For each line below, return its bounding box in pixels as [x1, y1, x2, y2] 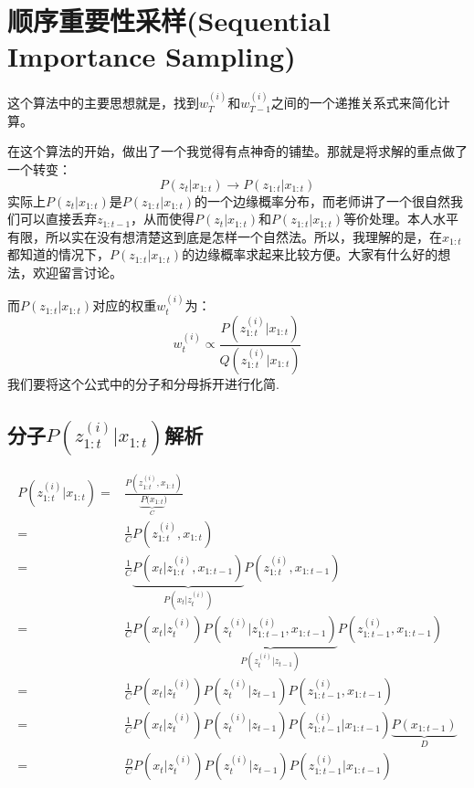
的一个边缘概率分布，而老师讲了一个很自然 [195, 191, 451, 210]
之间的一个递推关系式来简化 [270, 93, 437, 112]
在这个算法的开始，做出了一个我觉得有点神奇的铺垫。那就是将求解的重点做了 [7, 142, 468, 161]
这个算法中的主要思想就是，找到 [7, 93, 199, 112]
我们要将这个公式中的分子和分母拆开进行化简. [7, 373, 279, 393]
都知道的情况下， [7, 245, 110, 264]
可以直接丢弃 [19, 209, 97, 228]
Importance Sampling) [7, 37, 296, 75]
